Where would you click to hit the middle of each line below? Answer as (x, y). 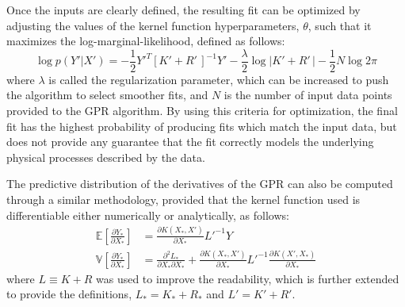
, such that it (340, 25)
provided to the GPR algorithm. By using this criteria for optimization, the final (202, 111)
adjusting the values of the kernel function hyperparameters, (153, 25)
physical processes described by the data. (106, 157)
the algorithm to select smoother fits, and (107, 95)
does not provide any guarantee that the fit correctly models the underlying (190, 142)
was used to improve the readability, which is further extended (248, 278)
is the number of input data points (308, 95)
